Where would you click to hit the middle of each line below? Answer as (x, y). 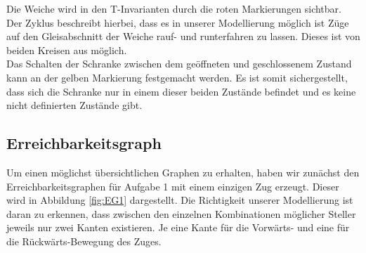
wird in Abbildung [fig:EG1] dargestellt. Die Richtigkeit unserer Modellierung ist (180, 200)
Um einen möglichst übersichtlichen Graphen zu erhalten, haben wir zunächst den (183, 172)
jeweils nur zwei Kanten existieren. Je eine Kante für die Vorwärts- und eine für (178, 227)
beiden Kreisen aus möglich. (67, 50)
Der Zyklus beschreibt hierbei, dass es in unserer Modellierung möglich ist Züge (178, 22)
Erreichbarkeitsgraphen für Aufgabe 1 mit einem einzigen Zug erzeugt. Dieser (173, 186)
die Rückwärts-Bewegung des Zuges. (84, 241)
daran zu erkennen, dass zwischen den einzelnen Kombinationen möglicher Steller (181, 213)
